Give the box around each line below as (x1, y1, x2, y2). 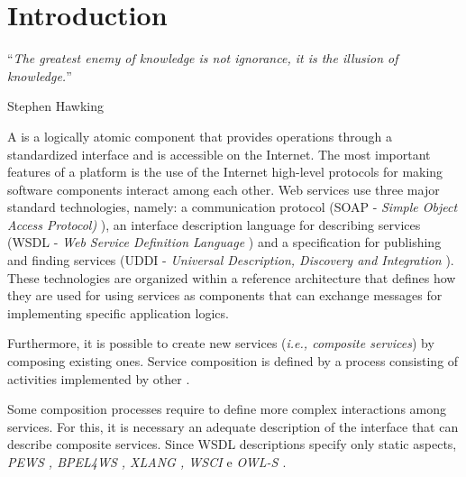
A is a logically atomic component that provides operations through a (7, 126, 392, 145)
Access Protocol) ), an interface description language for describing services (7, 215, 421, 234)
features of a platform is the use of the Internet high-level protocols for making (7, 162, 443, 181)
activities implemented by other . (7, 369, 190, 388)
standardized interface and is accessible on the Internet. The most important (7, 144, 431, 163)
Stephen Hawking (7, 96, 104, 115)
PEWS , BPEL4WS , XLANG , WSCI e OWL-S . (7, 453, 287, 471)
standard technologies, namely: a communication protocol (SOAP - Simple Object (7, 197, 458, 216)
